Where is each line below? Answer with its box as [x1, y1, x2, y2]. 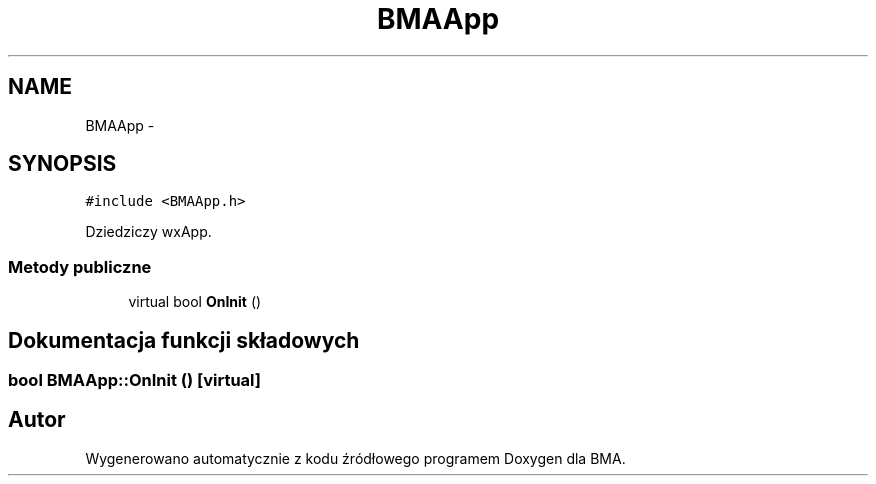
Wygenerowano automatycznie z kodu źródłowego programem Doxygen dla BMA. [85, 449, 626, 467]
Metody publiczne [8, 256, 152, 277]
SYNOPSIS [8, 151, 117, 177]
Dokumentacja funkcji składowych [8, 327, 360, 353]
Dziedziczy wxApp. [85, 223, 212, 241]
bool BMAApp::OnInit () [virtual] [8, 370, 262, 391]
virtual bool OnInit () [128, 293, 262, 311]
